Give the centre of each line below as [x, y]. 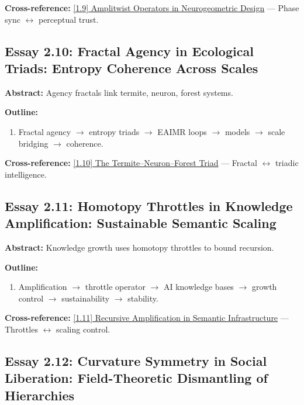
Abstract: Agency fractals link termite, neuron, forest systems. [119, 92]
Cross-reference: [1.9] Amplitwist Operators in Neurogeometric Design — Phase [152, 8]
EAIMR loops [182, 131]
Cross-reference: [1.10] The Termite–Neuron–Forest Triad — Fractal [131, 163]
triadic [287, 163]
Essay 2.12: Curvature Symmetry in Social [136, 360]
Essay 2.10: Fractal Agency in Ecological [129, 51]
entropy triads [114, 131]
